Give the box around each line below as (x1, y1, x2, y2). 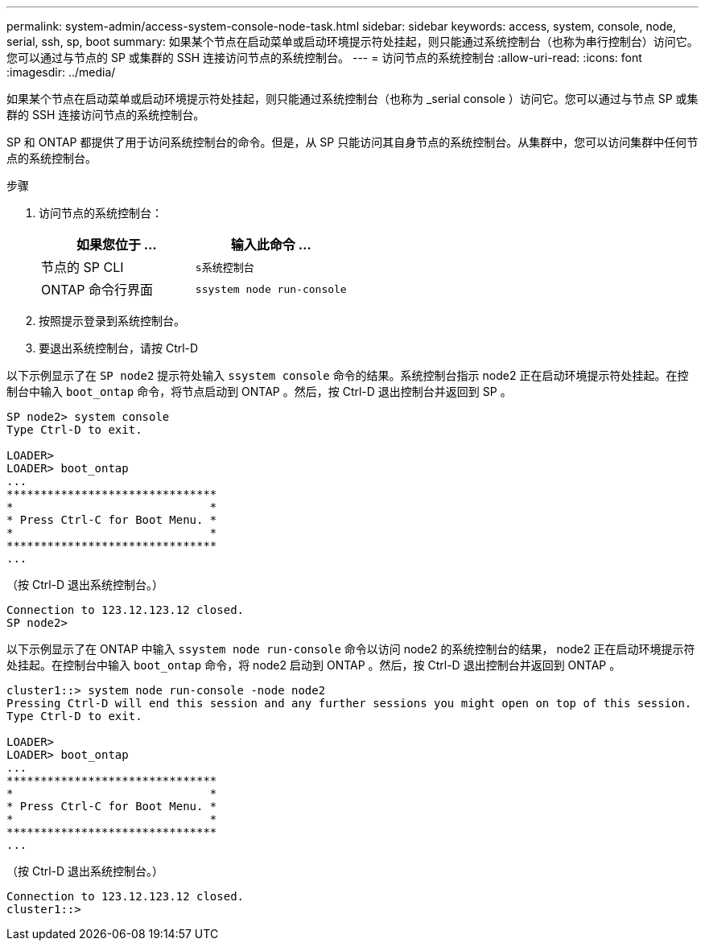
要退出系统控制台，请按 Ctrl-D (39, 341, 199, 355)
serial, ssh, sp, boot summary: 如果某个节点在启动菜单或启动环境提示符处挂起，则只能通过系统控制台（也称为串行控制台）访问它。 (6, 35, 699, 48)
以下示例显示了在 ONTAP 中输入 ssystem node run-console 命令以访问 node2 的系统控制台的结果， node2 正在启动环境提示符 (6, 642, 695, 656)
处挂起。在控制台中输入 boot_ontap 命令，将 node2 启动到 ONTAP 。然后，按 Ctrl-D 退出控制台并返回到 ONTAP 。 (6, 658, 621, 672)
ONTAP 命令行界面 (41, 282, 154, 298)
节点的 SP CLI (41, 259, 124, 275)
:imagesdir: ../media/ (6, 65, 116, 79)
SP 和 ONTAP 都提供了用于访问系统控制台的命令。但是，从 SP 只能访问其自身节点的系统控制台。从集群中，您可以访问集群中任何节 (6, 135, 699, 149)
